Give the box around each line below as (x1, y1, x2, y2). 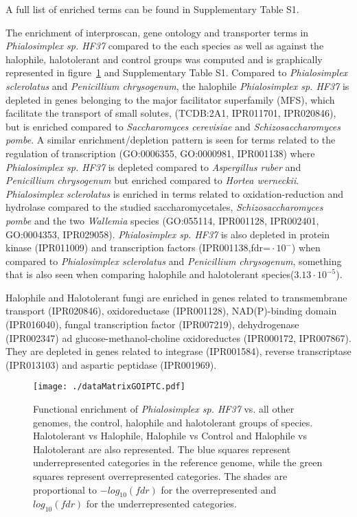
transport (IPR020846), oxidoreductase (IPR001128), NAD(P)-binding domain (5, 303, 337, 318)
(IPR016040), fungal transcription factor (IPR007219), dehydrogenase (5, 317, 299, 332)
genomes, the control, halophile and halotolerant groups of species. (33, 415, 313, 429)
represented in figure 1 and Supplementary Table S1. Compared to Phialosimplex (5, 65, 348, 80)
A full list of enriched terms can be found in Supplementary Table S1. (5, 2, 299, 16)
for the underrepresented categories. (86, 496, 237, 511)
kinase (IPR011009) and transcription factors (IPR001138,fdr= (5, 240, 270, 255)
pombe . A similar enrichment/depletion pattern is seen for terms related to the (5, 133, 336, 147)
